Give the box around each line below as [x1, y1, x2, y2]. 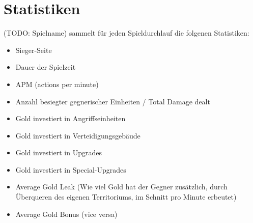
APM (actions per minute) [15, 78, 99, 89]
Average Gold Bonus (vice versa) [15, 208, 118, 219]
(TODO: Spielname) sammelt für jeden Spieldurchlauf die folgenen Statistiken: [4, 27, 249, 38]
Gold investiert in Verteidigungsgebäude [15, 130, 140, 141]
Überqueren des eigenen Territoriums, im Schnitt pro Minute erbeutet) [15, 191, 237, 202]
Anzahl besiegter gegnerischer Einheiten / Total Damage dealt [15, 96, 210, 106]
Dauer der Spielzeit [15, 62, 76, 72]
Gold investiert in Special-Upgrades [15, 164, 126, 175]
